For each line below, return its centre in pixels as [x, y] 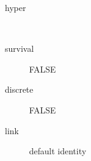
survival [19, 48]
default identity [58, 151]
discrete [19, 89]
